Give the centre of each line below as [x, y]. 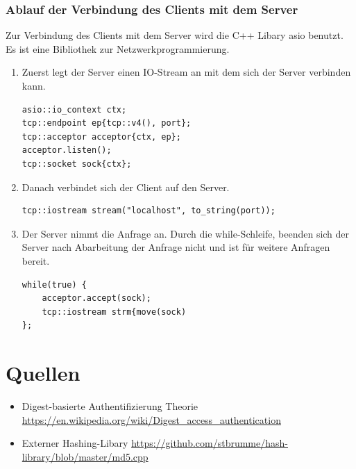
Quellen [43, 373]
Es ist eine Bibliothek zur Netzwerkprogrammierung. [118, 48]
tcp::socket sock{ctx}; [77, 164]
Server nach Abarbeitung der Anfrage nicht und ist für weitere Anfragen [176, 247]
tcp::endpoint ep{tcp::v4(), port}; [107, 123]
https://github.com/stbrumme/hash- [210, 443]
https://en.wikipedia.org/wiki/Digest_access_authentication [151, 419]
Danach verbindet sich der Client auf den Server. [126, 187]
